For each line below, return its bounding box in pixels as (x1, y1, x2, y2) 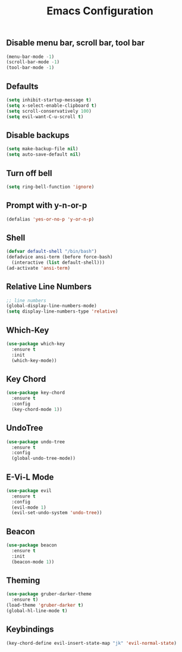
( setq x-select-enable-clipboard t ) (6, 103, 97, 109)
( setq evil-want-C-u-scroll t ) (6, 113, 84, 120)
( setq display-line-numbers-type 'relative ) (6, 308, 118, 314)
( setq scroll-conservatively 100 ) (6, 108, 92, 114)
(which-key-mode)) (11, 357, 58, 363)
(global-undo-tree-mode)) (11, 455, 76, 462)
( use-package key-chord (6, 390, 65, 396)
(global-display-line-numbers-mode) (6, 303, 97, 309)
